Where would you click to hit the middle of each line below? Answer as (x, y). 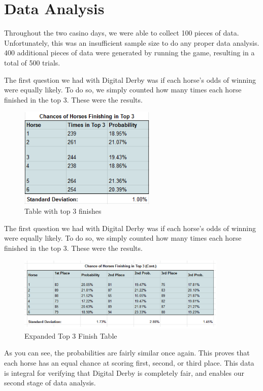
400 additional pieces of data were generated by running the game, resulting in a (129, 53)
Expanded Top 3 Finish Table (71, 335)
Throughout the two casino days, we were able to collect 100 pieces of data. (122, 33)
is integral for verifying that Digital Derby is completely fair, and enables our (124, 372)
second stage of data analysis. (50, 383)
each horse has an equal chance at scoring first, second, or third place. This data (129, 363)
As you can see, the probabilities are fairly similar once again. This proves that (127, 353)
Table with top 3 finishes (63, 211)
